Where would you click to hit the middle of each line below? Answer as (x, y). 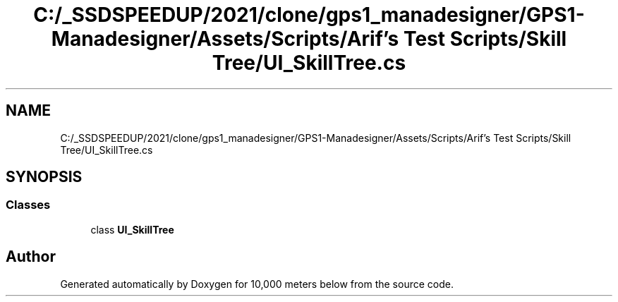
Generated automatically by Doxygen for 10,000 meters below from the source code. (257, 284)
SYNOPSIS (44, 177)
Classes (28, 205)
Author (31, 257)
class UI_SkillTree (132, 229)
